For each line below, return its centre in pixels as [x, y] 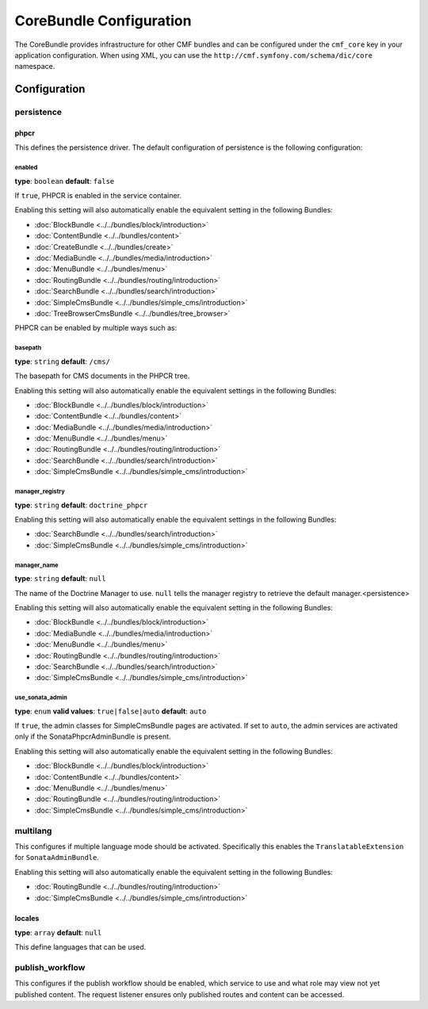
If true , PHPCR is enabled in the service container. [98, 196]
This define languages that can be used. [80, 947]
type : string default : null [60, 579]
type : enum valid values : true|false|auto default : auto [111, 711]
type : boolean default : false [65, 181]
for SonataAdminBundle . [57, 858]
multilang [33, 831]
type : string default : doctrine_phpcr [81, 505]
